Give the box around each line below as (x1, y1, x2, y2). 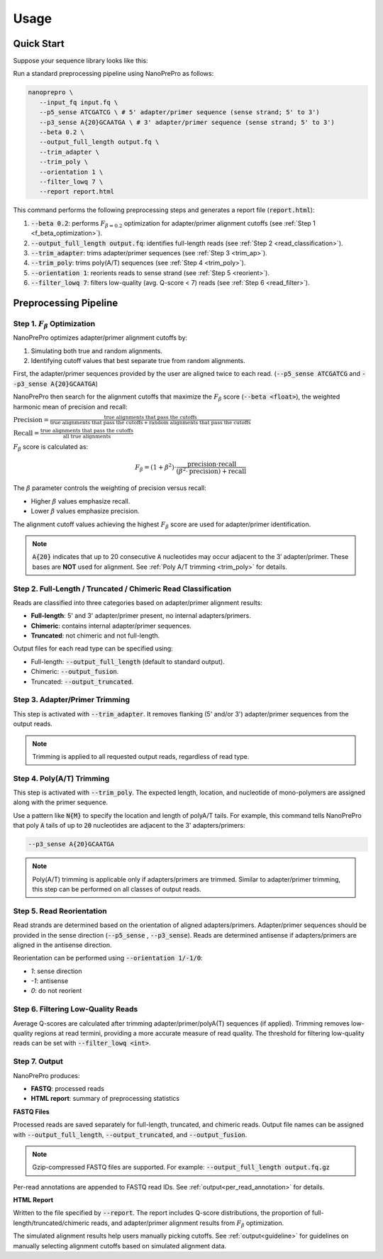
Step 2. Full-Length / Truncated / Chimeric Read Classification (13, 584, 232, 594)
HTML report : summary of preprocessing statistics (30, 1094, 180, 1103)
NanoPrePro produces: (13, 1071, 80, 1080)
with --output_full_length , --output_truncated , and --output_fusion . (13, 1130, 248, 1138)
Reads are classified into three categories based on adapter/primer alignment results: (13, 598, 262, 606)
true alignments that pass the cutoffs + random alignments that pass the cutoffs (50, 419, 251, 426)
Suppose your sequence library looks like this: (13, 57, 148, 65)
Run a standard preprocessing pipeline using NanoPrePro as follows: (13, 70, 214, 78)
